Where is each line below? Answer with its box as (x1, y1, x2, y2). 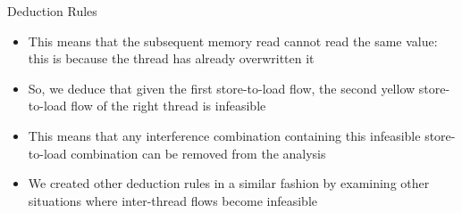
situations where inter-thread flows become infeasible (28, 191, 317, 209)
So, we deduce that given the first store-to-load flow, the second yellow (28, 78, 416, 97)
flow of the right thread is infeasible (71, 96, 266, 115)
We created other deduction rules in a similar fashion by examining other (28, 174, 430, 193)
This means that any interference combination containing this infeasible (28, 126, 421, 144)
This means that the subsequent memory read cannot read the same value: (28, 31, 438, 50)
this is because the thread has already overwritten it (28, 49, 315, 68)
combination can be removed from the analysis (71, 143, 326, 162)
